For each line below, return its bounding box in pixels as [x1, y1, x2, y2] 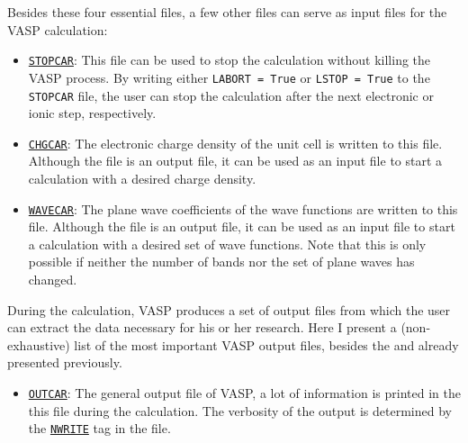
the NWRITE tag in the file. [28, 419, 171, 438]
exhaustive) [7, 335, 70, 354]
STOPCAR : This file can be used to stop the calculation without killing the [28, 50, 431, 69]
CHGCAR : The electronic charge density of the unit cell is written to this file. [28, 133, 443, 152]
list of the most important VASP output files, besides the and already [74, 335, 459, 354]
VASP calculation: [7, 20, 108, 39]
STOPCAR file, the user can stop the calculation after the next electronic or [28, 86, 434, 104]
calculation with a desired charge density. [28, 169, 256, 187]
